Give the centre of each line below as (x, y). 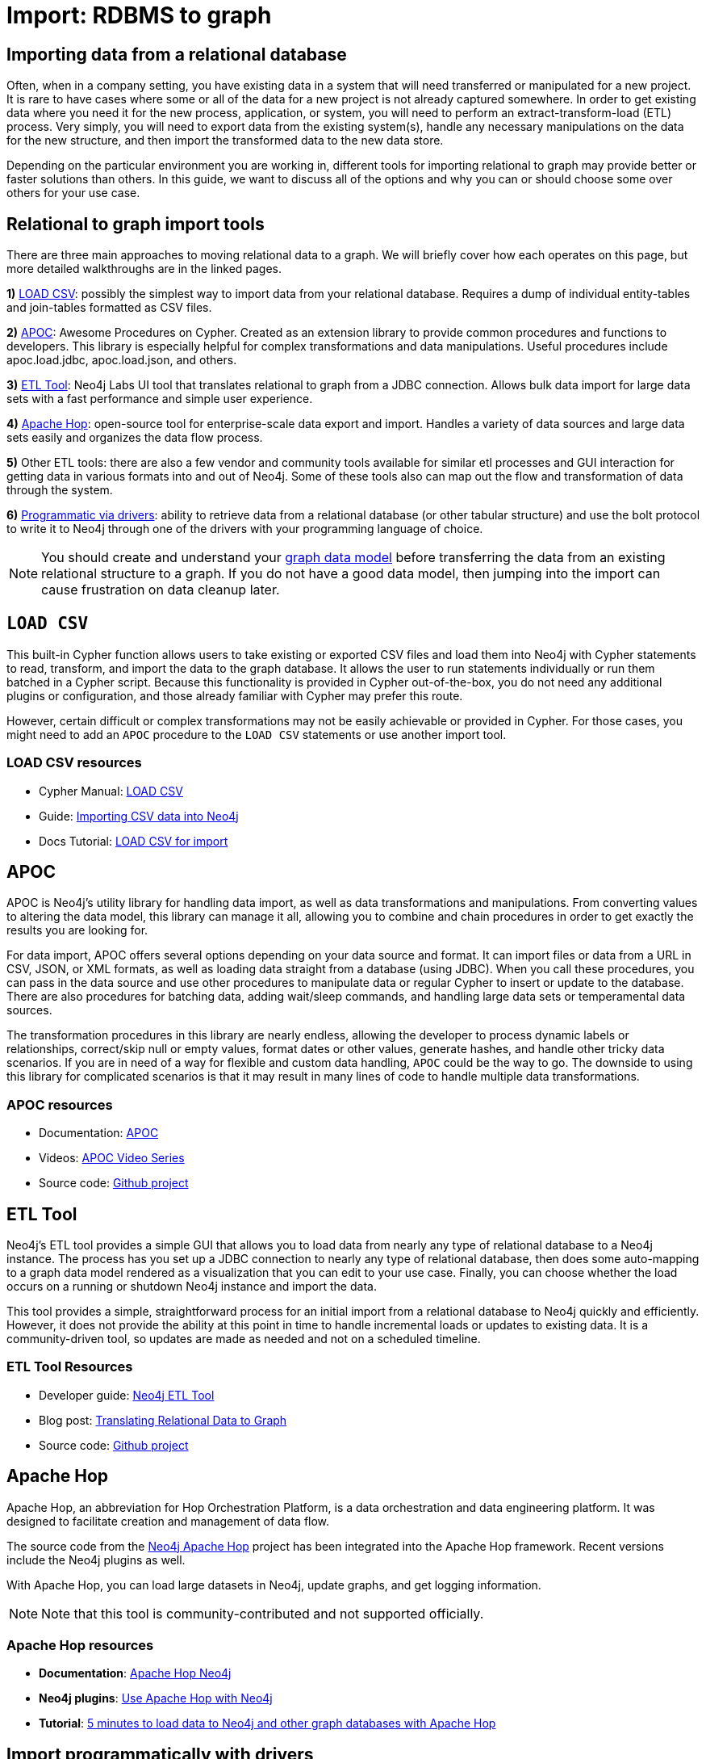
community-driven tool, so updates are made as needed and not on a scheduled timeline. (244, 1339)
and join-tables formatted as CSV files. (109, 308)
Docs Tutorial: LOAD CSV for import (134, 841)
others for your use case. (73, 193)
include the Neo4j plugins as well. (96, 1560)
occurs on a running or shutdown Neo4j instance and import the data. (192, 1287)
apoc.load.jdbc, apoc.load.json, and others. (122, 360)
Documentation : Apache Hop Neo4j (135, 1673)
